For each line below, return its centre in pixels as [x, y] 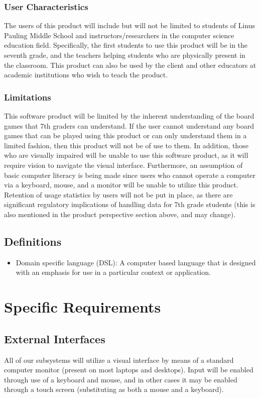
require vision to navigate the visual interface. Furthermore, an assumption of [123, 165]
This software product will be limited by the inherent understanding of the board [129, 116]
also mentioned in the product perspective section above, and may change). [120, 214]
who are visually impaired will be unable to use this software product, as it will [126, 155]
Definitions [33, 241]
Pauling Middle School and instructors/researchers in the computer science [119, 35]
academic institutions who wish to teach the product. [86, 75]
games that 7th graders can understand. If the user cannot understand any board [129, 125]
